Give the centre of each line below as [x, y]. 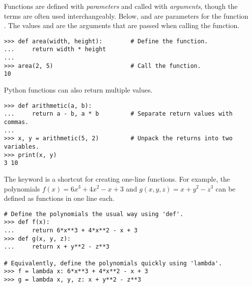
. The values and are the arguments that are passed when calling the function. [122, 25]
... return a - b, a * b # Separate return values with [118, 114]
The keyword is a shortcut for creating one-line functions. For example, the [117, 178]
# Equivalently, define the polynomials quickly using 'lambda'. [113, 263]
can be [225, 188]
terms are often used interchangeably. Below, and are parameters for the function [126, 16]
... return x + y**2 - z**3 [57, 247]
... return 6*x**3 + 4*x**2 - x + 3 [71, 230]
